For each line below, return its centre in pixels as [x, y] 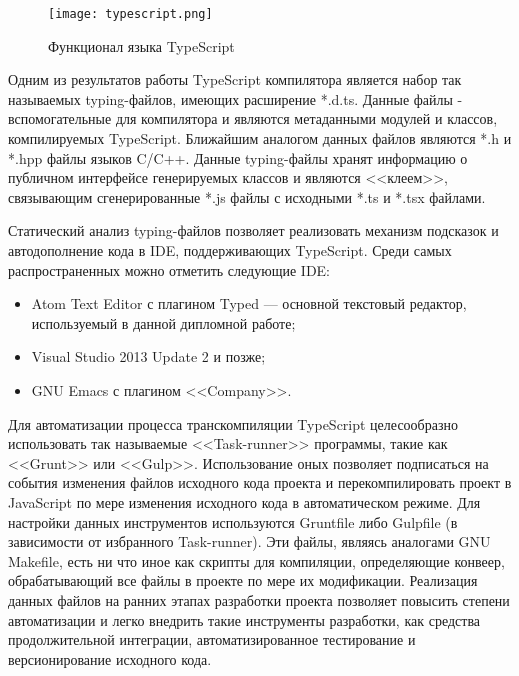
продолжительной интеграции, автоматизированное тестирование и [212, 639]
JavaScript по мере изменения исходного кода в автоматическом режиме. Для [244, 501]
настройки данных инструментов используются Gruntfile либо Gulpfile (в [233, 521]
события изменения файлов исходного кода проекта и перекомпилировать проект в [260, 482]
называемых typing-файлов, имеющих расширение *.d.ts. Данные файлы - [235, 98]
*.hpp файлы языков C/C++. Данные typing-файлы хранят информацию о [238, 157]
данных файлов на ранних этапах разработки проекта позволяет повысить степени [259, 599]
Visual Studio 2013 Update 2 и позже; [148, 356]
